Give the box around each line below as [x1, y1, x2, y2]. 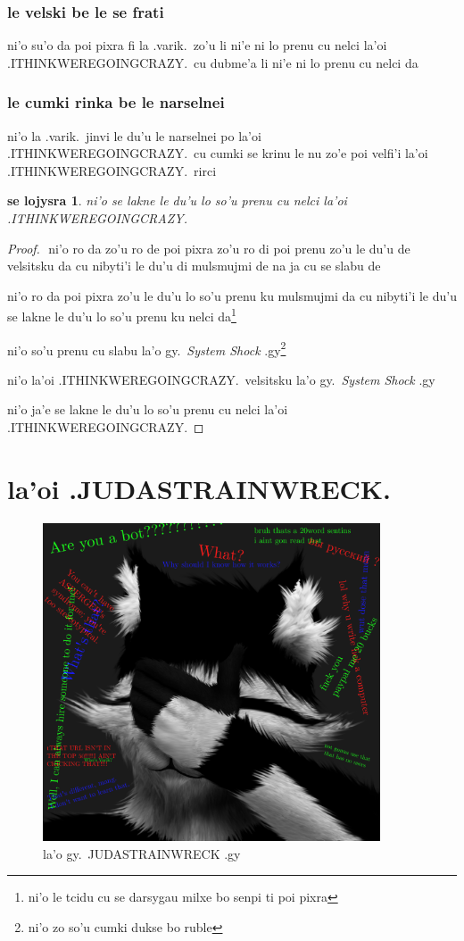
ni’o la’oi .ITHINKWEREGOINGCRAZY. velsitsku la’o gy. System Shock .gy [7, 370, 435, 388]
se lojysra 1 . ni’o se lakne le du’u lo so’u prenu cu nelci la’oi [7, 191, 347, 210]
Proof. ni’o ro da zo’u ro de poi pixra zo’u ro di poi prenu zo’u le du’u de [7, 238, 410, 257]
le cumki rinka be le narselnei [7, 91, 225, 113]
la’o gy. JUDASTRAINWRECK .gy [43, 844, 241, 862]
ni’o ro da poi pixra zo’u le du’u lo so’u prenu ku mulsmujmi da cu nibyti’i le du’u [7, 286, 457, 304]
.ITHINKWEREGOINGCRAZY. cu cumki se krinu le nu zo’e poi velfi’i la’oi [7, 144, 428, 162]
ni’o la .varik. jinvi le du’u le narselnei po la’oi [7, 126, 261, 145]
